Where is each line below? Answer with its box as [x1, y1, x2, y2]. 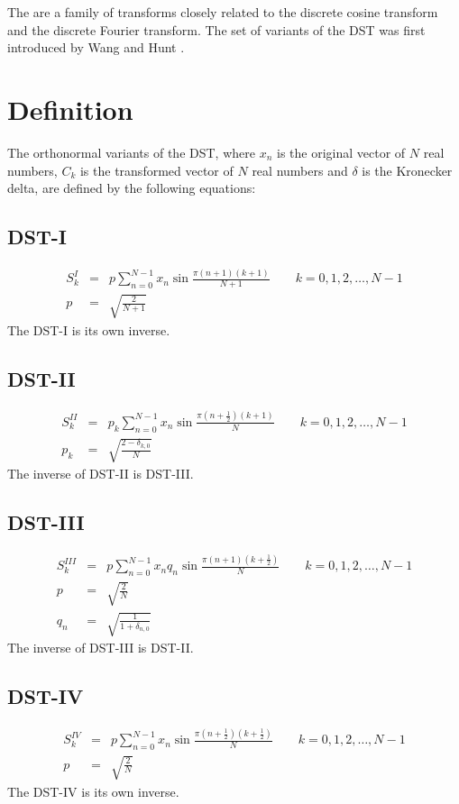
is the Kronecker [362, 160, 453, 179]
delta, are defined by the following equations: [7, 178, 256, 197]
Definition [7, 90, 133, 127]
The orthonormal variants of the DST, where [7, 142, 255, 161]
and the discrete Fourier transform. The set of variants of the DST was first [7, 20, 426, 39]
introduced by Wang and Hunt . [7, 38, 185, 57]
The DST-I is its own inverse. [7, 320, 170, 339]
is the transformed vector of [79, 160, 234, 179]
